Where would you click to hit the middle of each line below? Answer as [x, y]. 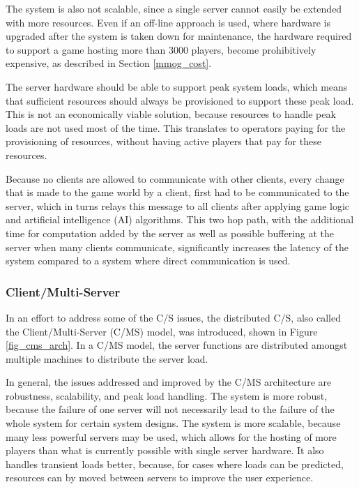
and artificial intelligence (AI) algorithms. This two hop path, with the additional [180, 219]
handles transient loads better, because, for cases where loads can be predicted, [175, 464]
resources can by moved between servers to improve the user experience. [160, 477]
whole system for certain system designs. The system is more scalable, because [173, 423]
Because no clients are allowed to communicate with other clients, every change [175, 178]
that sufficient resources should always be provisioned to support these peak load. [180, 100]
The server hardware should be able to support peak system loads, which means [177, 86]
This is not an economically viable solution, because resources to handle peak [171, 114]
